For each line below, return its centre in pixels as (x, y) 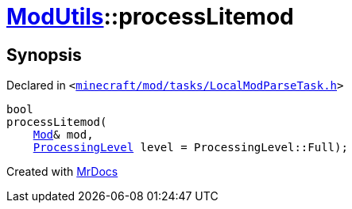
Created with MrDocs (62, 172)
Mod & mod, (63, 135)
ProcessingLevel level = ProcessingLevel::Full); (190, 148)
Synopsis (44, 55)
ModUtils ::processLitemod (150, 17)
